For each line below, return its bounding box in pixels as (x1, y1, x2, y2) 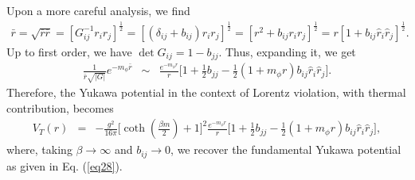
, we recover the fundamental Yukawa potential (170, 141, 401, 158)
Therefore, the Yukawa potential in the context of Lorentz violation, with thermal (6, 84, 406, 101)
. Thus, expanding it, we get (218, 43, 356, 59)
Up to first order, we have (6, 43, 132, 59)
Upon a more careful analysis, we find (6, 2, 190, 18)
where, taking (6, 141, 72, 158)
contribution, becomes (6, 99, 114, 116)
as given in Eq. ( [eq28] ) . (6, 157, 123, 174)
